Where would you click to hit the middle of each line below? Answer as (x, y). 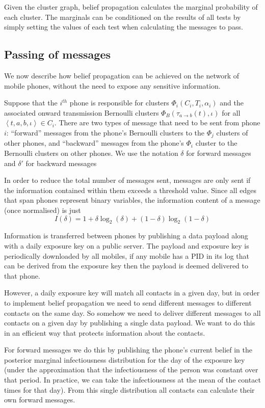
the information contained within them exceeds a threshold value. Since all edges (130, 190)
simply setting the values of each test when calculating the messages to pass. (124, 27)
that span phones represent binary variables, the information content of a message (132, 200)
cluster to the (216, 143)
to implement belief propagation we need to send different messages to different (128, 302)
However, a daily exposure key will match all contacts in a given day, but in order (132, 293)
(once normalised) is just (43, 210)
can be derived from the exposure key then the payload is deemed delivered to (126, 266)
